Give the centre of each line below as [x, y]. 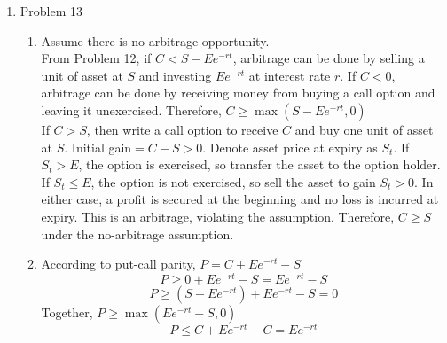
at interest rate [290, 75]
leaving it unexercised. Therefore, [131, 109]
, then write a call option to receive [182, 129]
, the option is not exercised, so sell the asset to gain [233, 181]
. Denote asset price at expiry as [290, 147]
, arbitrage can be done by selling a [329, 58]
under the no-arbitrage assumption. [137, 234]
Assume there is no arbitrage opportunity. [155, 40]
